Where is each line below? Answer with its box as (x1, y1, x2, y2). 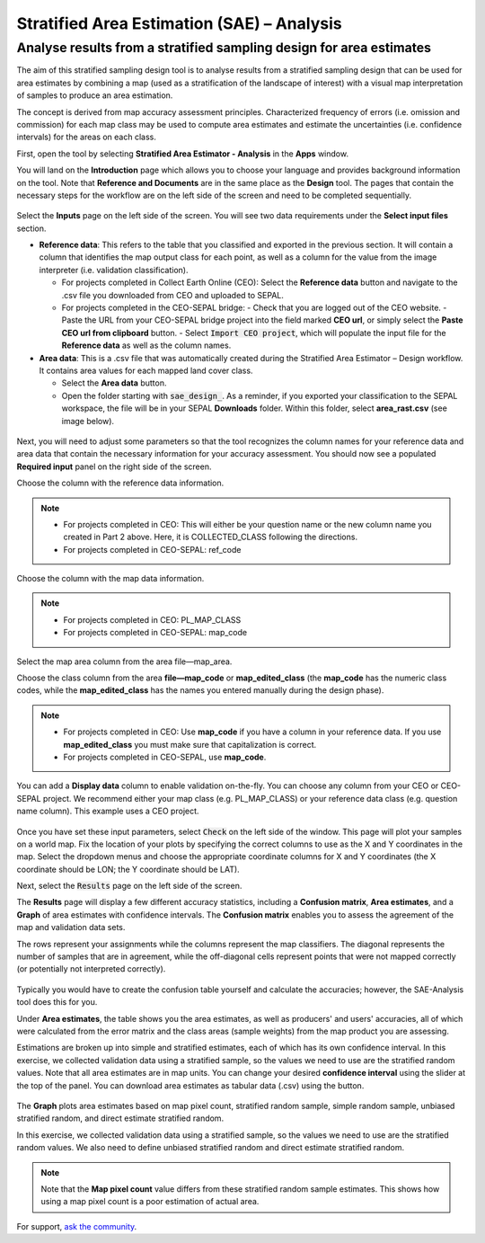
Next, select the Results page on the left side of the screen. (16, 881, 242, 892)
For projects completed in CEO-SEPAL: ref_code (63, 544, 242, 555)
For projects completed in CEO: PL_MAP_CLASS (63, 614, 242, 625)
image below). (61, 415, 115, 426)
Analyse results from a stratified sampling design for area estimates (16, 40, 431, 56)
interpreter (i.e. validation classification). (39, 264, 189, 275)
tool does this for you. (16, 997, 98, 1008)
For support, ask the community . (16, 1221, 137, 1231)
